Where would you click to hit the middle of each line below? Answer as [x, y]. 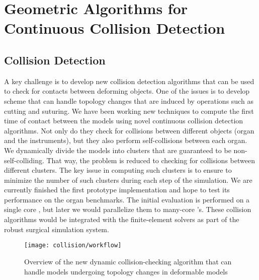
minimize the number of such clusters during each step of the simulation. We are [128, 180]
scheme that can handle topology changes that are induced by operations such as [129, 100]
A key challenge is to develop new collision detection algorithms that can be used [129, 81]
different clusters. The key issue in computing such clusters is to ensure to [118, 170]
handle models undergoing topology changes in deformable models [126, 271]
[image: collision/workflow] [73, 246]
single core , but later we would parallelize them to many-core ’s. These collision [128, 209]
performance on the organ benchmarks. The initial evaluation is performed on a [127, 199]
